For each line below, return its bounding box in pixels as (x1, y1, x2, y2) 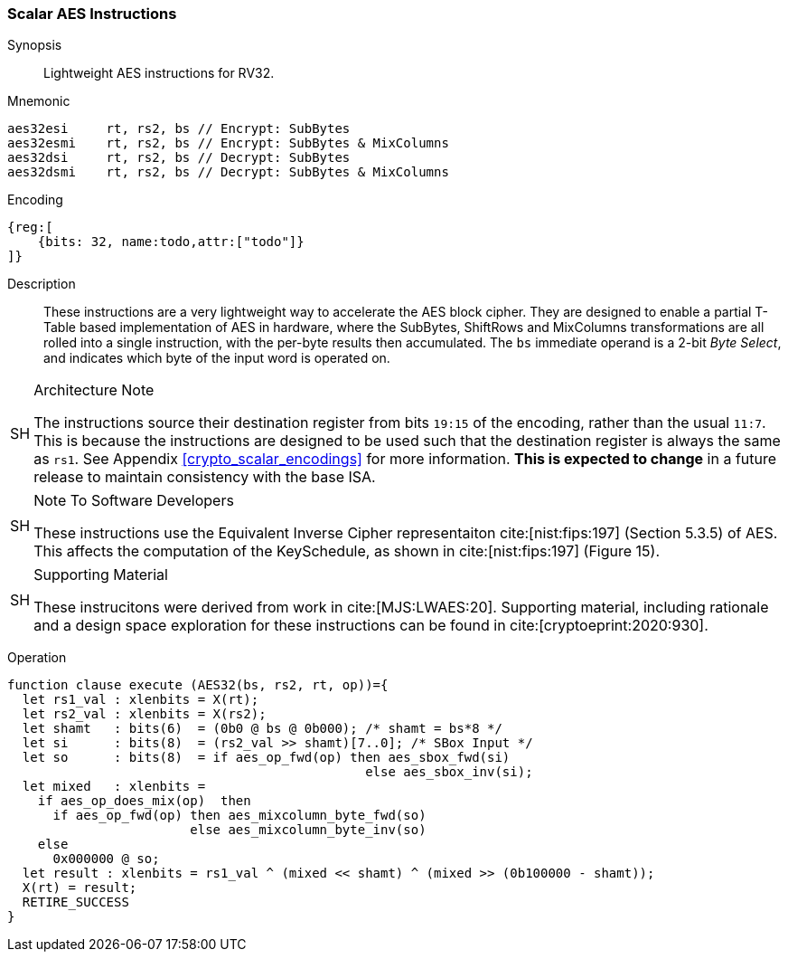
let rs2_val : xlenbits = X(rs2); (22, 707, 267, 722)
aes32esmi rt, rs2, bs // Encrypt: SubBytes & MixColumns (7, 136, 449, 151)
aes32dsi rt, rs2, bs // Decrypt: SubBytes (7, 150, 351, 166)
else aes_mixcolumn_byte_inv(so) (190, 822, 427, 838)
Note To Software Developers (33, 491, 234, 510)
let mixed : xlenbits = (22, 779, 206, 794)
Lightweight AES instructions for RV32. (43, 65, 275, 81)
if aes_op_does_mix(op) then (37, 793, 251, 809)
